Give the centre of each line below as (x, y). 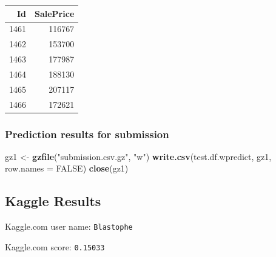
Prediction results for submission (87, 134)
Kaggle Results (53, 201)
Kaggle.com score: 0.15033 (55, 246)
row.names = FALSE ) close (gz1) (67, 168)
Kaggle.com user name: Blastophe (69, 226)
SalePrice (55, 13)
